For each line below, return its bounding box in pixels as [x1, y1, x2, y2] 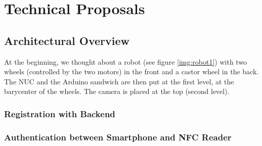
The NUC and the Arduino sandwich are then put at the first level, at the [4, 76, 234, 86]
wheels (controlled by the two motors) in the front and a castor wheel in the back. [4, 66, 259, 77]
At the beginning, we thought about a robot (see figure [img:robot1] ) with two [4, 56, 247, 67]
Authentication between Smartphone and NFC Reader [4, 130, 232, 143]
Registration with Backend [4, 107, 115, 120]
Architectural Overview [4, 32, 130, 48]
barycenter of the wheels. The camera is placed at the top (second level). [4, 86, 230, 96]
